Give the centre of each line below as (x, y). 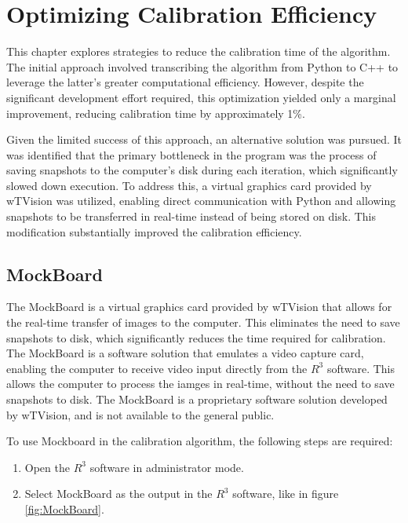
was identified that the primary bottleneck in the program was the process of (191, 154)
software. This (361, 368)
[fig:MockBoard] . (64, 508)
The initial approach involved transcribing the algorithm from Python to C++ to (202, 66)
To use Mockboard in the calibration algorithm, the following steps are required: (200, 441)
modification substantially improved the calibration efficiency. (154, 231)
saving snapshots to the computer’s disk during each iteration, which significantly (202, 170)
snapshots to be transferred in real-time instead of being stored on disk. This (191, 216)
